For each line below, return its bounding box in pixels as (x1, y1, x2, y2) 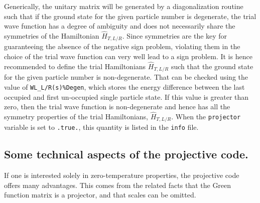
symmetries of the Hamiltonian (4, 31, 99, 41)
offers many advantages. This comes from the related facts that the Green (4, 179, 231, 190)
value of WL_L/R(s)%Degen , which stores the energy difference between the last (4, 81, 245, 92)
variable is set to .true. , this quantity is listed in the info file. (4, 122, 199, 132)
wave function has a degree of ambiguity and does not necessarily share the (4, 21, 235, 31)
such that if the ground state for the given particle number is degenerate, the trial (4, 11, 256, 21)
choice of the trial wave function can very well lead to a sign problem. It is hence (4, 51, 252, 62)
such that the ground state (171, 61, 253, 71)
